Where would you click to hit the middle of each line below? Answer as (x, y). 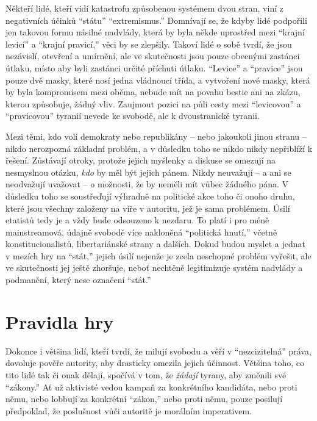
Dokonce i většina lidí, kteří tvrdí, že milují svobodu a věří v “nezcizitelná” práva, (158, 351)
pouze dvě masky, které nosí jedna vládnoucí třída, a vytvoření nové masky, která (158, 80)
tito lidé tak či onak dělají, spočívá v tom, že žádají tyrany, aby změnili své (146, 374)
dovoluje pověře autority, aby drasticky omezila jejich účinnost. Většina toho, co (155, 363)
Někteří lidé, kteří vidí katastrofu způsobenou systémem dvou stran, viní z (144, 8)
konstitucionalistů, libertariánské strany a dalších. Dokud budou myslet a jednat (155, 244)
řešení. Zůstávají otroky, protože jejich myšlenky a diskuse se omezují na (141, 160)
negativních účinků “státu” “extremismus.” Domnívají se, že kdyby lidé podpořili (156, 20)
